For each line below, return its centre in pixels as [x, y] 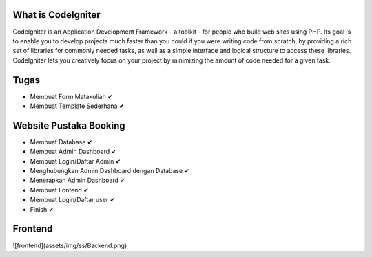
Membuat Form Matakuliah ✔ [71, 96]
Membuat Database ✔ [61, 142]
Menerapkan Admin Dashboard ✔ [77, 180]
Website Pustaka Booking [69, 125]
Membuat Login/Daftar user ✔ [73, 200]
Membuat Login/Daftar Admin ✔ [75, 161]
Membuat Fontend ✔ [59, 190]
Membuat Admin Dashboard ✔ [73, 152]
